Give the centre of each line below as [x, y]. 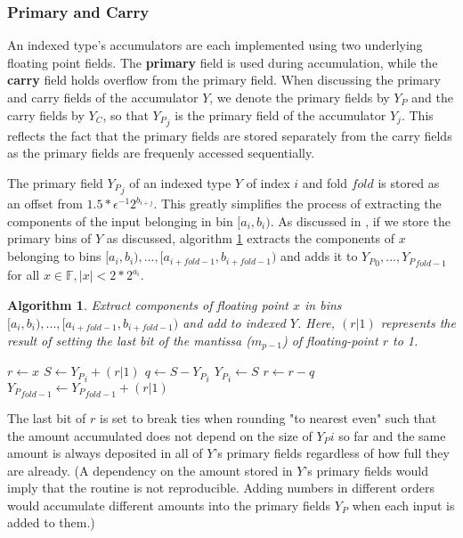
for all [24, 275]
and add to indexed [234, 322]
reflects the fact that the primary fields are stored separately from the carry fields [230, 135]
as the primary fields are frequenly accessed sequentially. [161, 153]
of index [268, 183]
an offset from [45, 204]
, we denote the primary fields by [300, 97]
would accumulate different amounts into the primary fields [169, 505]
